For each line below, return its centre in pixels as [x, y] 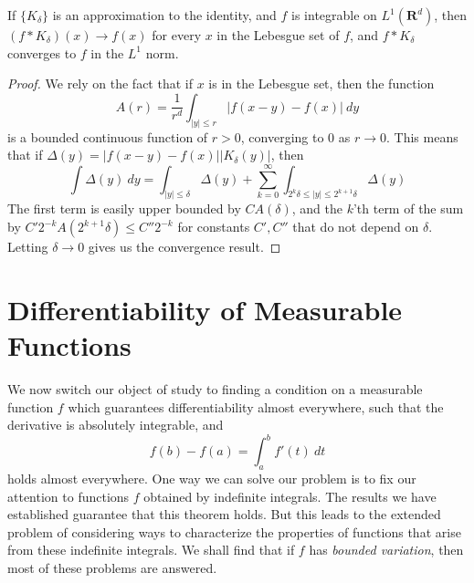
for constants [214, 227]
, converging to [282, 136]
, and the [317, 208]
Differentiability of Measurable [205, 309]
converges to [42, 52]
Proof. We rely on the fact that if [100, 83]
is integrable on [334, 15]
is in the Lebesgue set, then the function [321, 83]
